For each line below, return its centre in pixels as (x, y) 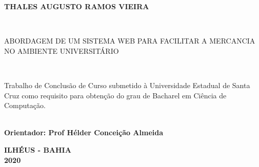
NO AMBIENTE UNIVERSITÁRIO (62, 50)
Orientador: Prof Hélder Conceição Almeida (84, 132)
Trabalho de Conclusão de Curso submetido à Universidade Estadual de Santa (127, 85)
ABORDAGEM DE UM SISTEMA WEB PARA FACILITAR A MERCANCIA (130, 41)
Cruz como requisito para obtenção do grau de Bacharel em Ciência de (115, 95)
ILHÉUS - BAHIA (38, 149)
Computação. (25, 105)
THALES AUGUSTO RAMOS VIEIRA (77, 6)
